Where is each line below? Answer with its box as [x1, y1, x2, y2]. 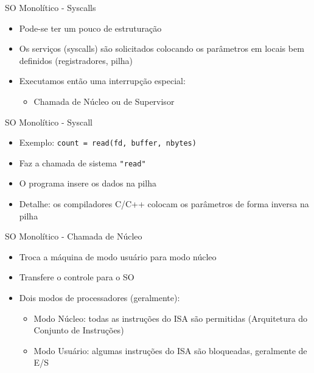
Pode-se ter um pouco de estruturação [19, 21, 162, 34]
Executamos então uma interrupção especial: [19, 74, 186, 87]
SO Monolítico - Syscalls [5, 1, 96, 13]
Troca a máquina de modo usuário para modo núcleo [19, 250, 217, 263]
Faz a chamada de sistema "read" [19, 156, 146, 169]
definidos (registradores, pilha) [19, 54, 133, 66]
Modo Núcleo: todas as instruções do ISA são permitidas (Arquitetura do [33, 311, 308, 324]
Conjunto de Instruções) [33, 324, 124, 336]
